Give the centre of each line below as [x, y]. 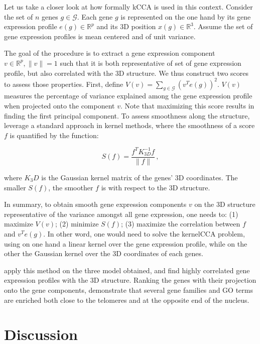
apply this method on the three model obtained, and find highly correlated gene [127, 270]
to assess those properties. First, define [64, 84]
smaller [15, 187]
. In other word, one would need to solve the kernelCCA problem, [144, 233]
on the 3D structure [225, 204]
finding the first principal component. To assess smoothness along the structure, [127, 115]
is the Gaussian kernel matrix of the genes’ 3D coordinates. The [140, 177]
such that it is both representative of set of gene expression [151, 63]
